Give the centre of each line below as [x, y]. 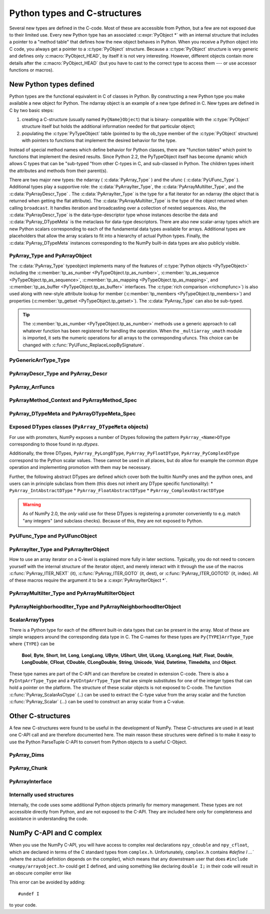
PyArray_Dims [27, 755]
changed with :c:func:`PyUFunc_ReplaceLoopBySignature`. [84, 345]
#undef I [29, 894]
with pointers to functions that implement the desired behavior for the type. [99, 141]
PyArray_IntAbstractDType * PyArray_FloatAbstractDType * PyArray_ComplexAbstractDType [117, 491]
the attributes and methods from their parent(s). [58, 171]
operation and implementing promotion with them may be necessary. [80, 468]
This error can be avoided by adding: [47, 882]
